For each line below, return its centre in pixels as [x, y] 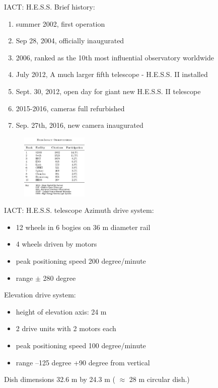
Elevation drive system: [40, 295]
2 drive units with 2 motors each [66, 328]
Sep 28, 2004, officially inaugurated [70, 41]
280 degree [59, 278]
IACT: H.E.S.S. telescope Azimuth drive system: [79, 210]
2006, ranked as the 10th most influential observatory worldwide [115, 57]
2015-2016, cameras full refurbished [70, 108]
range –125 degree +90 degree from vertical [83, 362]
